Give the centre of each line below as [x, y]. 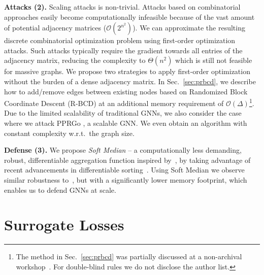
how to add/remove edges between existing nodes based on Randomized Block [126, 91]
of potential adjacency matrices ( [55, 28]
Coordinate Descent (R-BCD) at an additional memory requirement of [114, 103]
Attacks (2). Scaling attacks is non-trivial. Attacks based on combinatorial [122, 7]
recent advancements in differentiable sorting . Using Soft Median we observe [124, 170]
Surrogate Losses [64, 225]
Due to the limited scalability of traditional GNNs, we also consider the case [123, 113]
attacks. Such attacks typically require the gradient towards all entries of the [123, 50]
